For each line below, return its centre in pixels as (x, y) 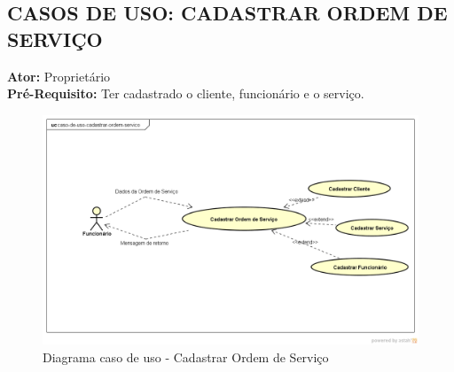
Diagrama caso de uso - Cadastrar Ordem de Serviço (186, 356)
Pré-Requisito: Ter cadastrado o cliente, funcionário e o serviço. (186, 93)
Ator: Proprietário (59, 76)
